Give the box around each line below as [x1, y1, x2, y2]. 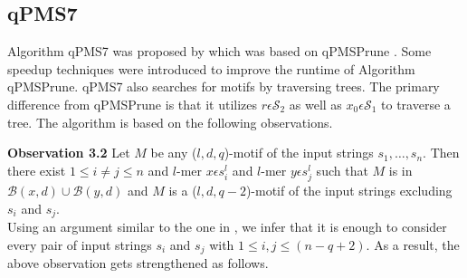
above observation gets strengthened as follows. [7, 254, 269, 273]
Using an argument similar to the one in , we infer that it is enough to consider [7, 216, 447, 235]
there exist [7, 160, 66, 179]
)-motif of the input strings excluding [245, 180, 453, 199]
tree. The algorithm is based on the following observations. [7, 112, 333, 131]
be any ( [150, 143, 197, 162]
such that [316, 160, 368, 179]
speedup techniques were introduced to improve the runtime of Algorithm [7, 59, 415, 78]
